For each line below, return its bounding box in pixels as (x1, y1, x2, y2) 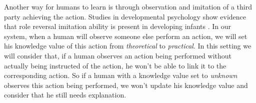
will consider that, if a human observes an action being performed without (4, 50, 232, 60)
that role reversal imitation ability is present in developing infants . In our (4, 21, 231, 31)
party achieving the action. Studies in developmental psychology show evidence (4, 11, 246, 21)
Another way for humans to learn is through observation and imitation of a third (4, 1, 252, 11)
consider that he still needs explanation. (4, 89, 126, 100)
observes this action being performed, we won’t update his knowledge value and (4, 79, 248, 90)
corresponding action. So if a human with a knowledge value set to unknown (4, 70, 237, 80)
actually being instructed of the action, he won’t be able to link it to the (4, 60, 226, 70)
